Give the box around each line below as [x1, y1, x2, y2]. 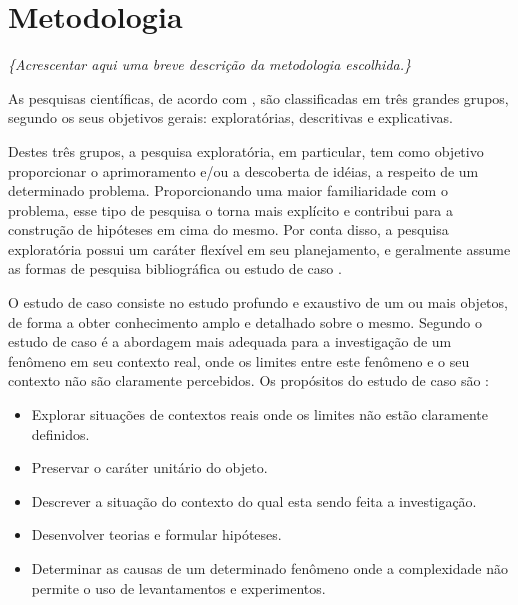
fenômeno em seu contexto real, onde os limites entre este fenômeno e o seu [8, 350, 470, 371]
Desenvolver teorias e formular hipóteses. [31, 524, 282, 545]
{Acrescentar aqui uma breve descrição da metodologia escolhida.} [8, 54, 412, 75]
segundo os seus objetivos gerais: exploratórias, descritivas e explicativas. [8, 107, 454, 128]
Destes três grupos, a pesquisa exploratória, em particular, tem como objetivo [8, 140, 484, 161]
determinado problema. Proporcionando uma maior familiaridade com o [8, 180, 448, 201]
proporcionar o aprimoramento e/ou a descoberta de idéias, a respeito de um [8, 160, 479, 181]
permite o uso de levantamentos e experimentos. [31, 577, 326, 598]
